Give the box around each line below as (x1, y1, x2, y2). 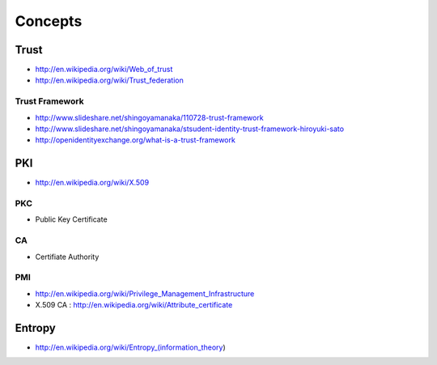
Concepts (15, 12, 83, 30)
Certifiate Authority (35, 252, 100, 261)
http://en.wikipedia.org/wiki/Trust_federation (35, 75, 184, 85)
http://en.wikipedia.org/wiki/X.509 (35, 178, 150, 188)
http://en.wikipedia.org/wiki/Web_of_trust (35, 65, 173, 74)
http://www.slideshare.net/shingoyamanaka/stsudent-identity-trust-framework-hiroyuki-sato (35, 124, 344, 134)
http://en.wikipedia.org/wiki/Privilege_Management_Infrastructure (35, 288, 255, 299)
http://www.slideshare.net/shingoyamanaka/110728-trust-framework (35, 112, 264, 122)
